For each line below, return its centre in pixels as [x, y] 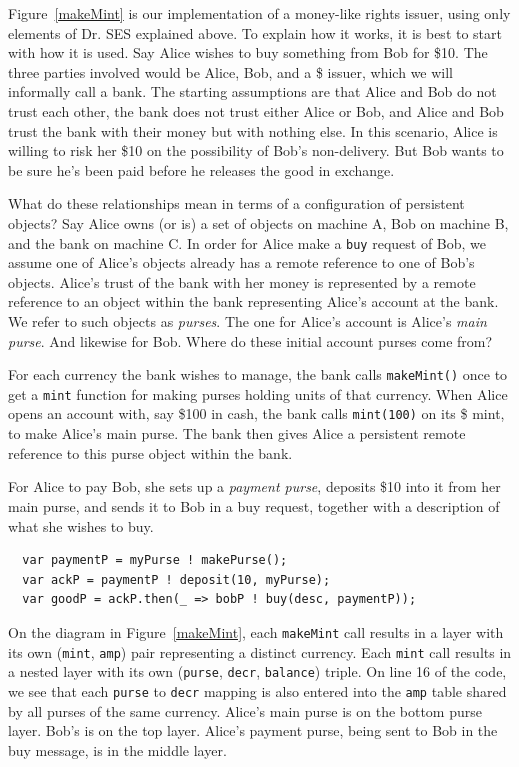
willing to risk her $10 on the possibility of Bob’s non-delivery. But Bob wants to [256, 150]
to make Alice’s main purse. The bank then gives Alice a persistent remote [237, 433]
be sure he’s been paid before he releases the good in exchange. [201, 169]
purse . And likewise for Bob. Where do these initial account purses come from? [250, 340]
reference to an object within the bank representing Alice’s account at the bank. [253, 301]
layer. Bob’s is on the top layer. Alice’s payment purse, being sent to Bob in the [253, 730]
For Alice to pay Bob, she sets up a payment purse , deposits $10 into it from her [254, 486]
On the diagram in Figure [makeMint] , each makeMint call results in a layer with [256, 631]
